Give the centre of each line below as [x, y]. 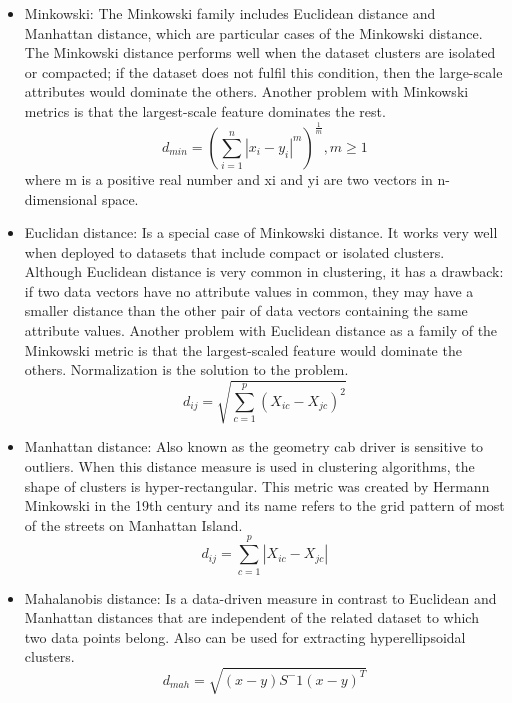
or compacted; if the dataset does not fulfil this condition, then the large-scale [263, 71]
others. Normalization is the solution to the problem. [186, 369]
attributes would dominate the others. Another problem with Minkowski [246, 91]
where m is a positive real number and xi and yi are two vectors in [228, 178]
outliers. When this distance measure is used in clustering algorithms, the [249, 466]
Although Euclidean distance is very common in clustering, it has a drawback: [264, 271]
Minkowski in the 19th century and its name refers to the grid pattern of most [264, 505]
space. [120, 198]
